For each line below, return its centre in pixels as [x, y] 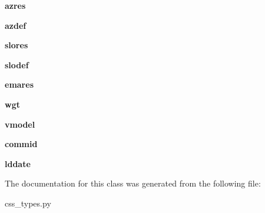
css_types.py [28, 203]
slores [16, 45]
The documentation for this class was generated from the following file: [133, 183]
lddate [18, 163]
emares [19, 84]
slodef [17, 64]
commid [21, 144]
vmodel [20, 124]
